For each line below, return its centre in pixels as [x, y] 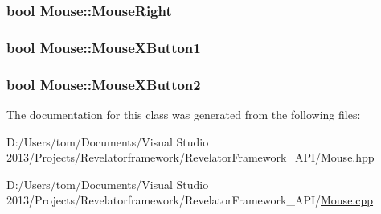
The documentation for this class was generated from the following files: [184, 114]
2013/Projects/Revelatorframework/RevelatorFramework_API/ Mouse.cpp [190, 200]
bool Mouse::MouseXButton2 [104, 84]
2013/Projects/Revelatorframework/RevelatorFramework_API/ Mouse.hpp [190, 157]
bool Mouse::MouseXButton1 [104, 47]
